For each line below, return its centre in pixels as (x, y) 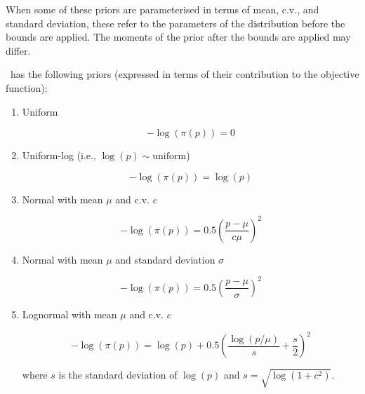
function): (27, 87)
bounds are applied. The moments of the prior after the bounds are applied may (178, 37)
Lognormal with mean (69, 314)
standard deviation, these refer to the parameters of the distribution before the (175, 23)
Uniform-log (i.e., (59, 155)
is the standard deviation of (118, 375)
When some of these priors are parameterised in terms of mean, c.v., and (162, 9)
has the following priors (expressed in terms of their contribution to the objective (185, 74)
